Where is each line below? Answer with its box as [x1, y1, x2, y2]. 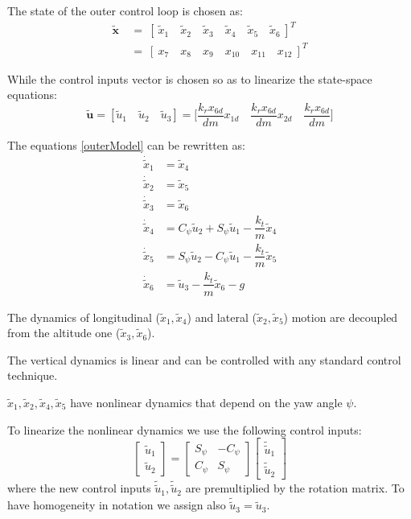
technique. [7, 367, 58, 384]
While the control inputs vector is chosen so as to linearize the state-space [7, 70, 372, 87]
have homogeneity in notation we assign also [7, 496, 226, 513]
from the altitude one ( [7, 324, 121, 341]
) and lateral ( [187, 308, 257, 325]
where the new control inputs [7, 480, 151, 496]
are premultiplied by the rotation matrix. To [185, 480, 405, 496]
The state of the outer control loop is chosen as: [7, 2, 243, 19]
